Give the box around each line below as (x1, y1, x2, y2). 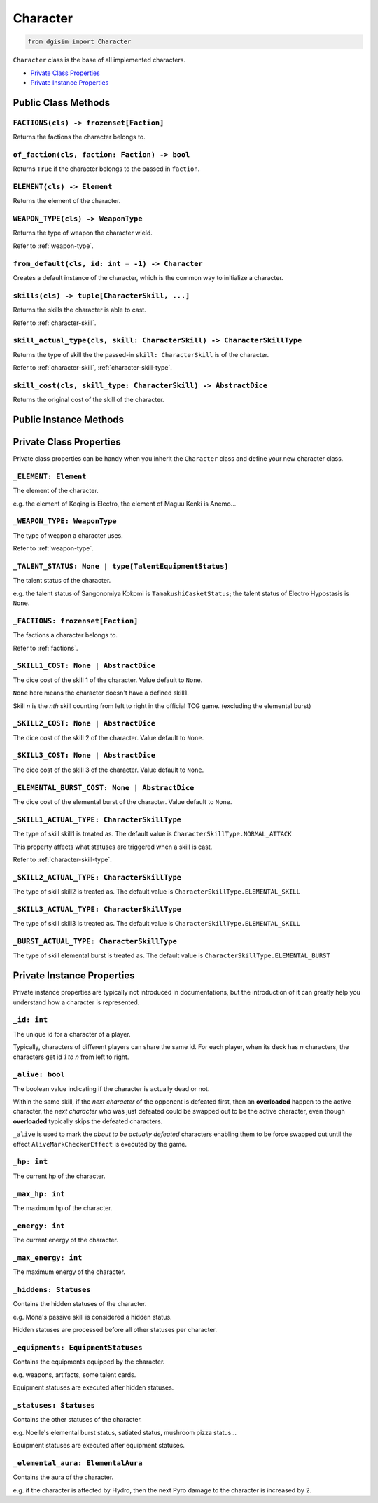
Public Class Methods (13, 97, 111, 109)
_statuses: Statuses (13, 1401, 96, 1410)
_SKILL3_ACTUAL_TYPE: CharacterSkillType (13, 904, 182, 914)
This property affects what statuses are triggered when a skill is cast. (13, 843, 213, 851)
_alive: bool (13, 1070, 66, 1079)
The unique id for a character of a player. (13, 1030, 131, 1038)
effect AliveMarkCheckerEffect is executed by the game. (13, 1140, 188, 1148)
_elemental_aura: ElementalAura (13, 1458, 143, 1467)
